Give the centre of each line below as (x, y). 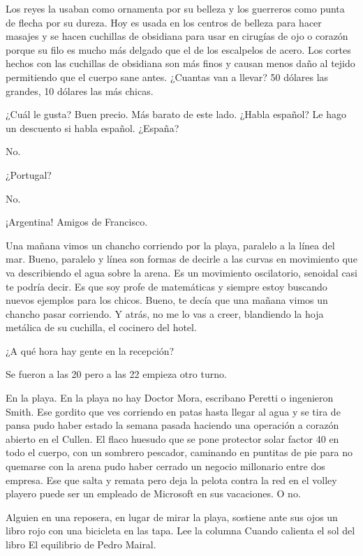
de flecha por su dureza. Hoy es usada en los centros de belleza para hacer (164, 22)
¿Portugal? (29, 174)
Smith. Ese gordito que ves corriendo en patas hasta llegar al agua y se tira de (173, 411)
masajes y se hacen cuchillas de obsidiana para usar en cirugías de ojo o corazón (177, 36)
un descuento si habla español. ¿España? (92, 127)
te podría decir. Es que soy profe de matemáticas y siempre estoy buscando (166, 286)
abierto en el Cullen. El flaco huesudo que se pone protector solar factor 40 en (172, 438)
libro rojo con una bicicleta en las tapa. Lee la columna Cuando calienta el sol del (180, 531)
